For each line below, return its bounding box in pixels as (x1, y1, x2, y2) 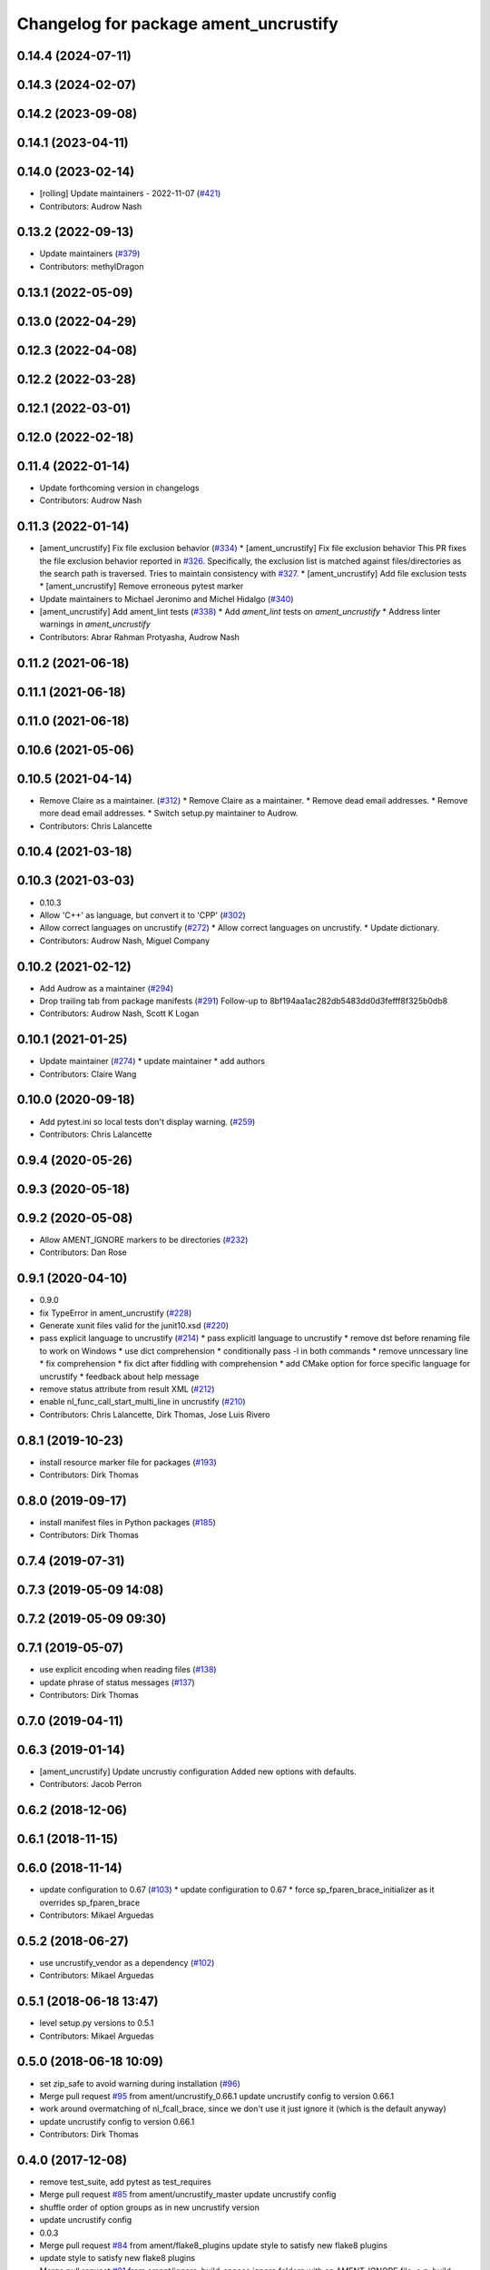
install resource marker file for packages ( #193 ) (39, 1456, 217, 1467)
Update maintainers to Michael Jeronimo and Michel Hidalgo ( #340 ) (39, 593, 294, 604)
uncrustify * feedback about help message (39, 1371, 200, 1382)
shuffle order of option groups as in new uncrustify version (39, 2202, 260, 2213)
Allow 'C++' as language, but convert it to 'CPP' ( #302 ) (39, 909, 247, 921)
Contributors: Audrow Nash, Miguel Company (39, 935, 211, 946)
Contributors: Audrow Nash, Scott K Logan (39, 1008, 200, 1019)
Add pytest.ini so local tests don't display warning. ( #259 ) (39, 1116, 256, 1127)
